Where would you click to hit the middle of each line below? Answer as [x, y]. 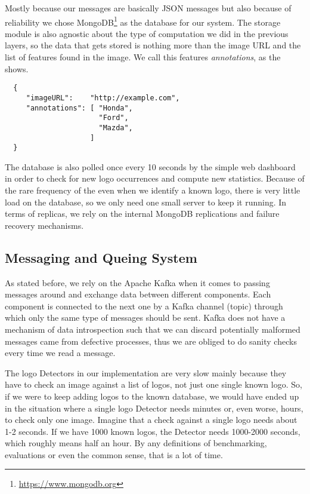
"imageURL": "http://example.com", [103, 98]
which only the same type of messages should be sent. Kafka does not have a [145, 317]
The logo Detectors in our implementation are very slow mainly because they [146, 372]
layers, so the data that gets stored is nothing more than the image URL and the [153, 45]
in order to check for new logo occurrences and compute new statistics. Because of [155, 178]
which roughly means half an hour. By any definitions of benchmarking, [136, 443]
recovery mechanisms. [44, 225]
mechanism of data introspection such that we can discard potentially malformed [153, 329]
